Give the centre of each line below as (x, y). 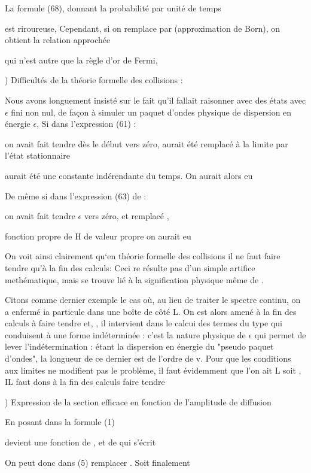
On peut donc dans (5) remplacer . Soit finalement (97, 462)
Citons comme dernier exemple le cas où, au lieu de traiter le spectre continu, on (153, 300)
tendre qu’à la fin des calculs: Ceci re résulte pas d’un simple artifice (130, 267)
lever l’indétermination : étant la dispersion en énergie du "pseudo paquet (139, 346)
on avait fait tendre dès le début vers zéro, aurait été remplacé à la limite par (147, 143)
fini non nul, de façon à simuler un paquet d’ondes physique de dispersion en (151, 112)
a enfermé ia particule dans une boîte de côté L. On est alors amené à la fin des (151, 311)
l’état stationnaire (38, 155)
